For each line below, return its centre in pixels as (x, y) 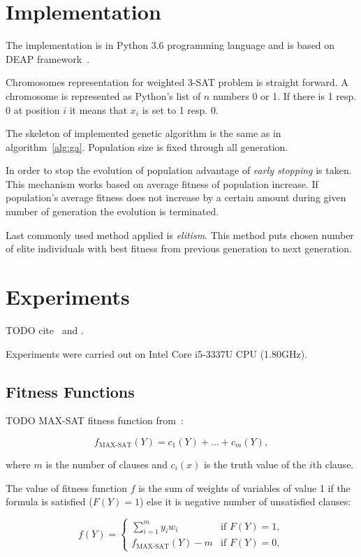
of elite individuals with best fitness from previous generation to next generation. (179, 248)
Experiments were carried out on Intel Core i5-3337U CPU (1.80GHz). (157, 353)
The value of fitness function (66, 487)
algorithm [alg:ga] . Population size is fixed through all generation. (147, 146)
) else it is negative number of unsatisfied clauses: (245, 501)
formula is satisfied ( (49, 501)
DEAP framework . (48, 58)
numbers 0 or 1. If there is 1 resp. (285, 95)
